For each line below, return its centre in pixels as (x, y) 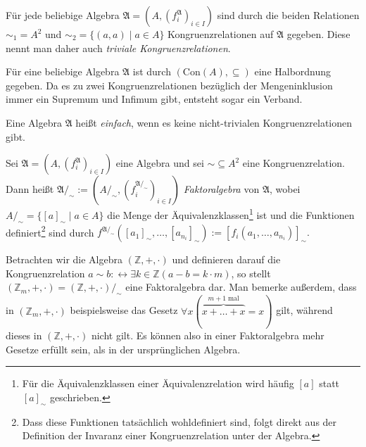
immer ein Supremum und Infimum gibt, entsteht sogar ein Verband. (154, 99)
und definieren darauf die (226, 259)
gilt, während (304, 310)
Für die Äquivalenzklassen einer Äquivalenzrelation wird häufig (158, 383)
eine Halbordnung (293, 71)
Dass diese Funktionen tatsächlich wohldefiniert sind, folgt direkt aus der (179, 421)
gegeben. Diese (318, 34)
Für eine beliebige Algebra (63, 71)
